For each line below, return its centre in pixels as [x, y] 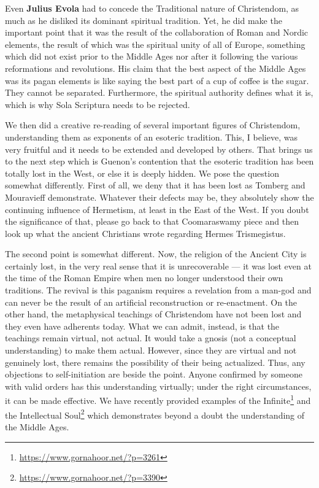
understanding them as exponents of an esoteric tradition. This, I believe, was [151, 137]
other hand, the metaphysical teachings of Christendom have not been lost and [153, 314]
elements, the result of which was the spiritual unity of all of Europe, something [155, 44]
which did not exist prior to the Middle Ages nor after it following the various [152, 56]
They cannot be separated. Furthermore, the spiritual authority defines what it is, [159, 92]
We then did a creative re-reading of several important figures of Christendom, [153, 125]
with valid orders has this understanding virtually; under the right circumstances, [158, 386]
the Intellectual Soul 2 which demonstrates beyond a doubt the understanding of [155, 414]
